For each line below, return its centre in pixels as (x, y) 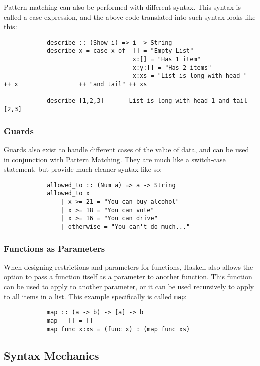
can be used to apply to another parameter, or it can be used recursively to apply (129, 287)
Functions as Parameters (55, 248)
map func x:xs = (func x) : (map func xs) (118, 329)
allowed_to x (68, 194)
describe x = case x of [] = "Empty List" (120, 51)
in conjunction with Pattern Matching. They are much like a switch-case (115, 159)
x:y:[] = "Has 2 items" (172, 67)
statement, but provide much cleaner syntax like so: (83, 169)
